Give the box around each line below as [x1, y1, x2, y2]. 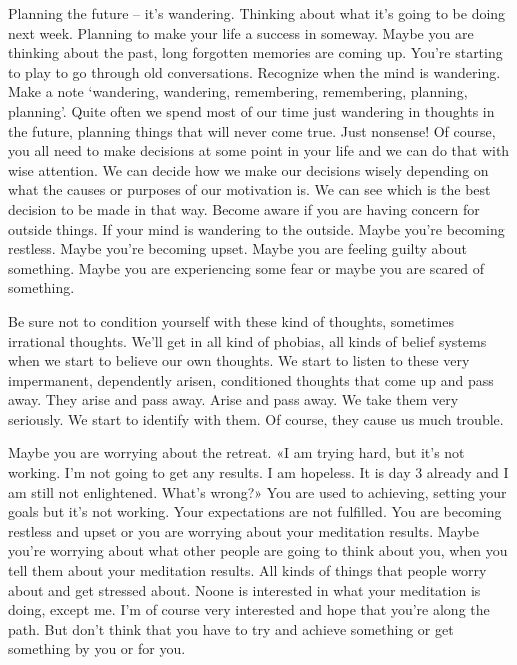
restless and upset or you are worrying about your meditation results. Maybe [8, 520, 479, 541]
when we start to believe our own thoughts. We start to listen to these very [8, 350, 470, 371]
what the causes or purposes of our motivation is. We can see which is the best [8, 179, 491, 200]
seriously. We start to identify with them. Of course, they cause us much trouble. [8, 408, 504, 429]
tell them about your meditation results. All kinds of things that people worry [8, 560, 487, 581]
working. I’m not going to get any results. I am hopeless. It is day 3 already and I [8, 462, 509, 483]
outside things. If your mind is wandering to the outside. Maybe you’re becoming [8, 218, 505, 239]
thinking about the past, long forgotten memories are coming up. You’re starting [8, 42, 503, 63]
